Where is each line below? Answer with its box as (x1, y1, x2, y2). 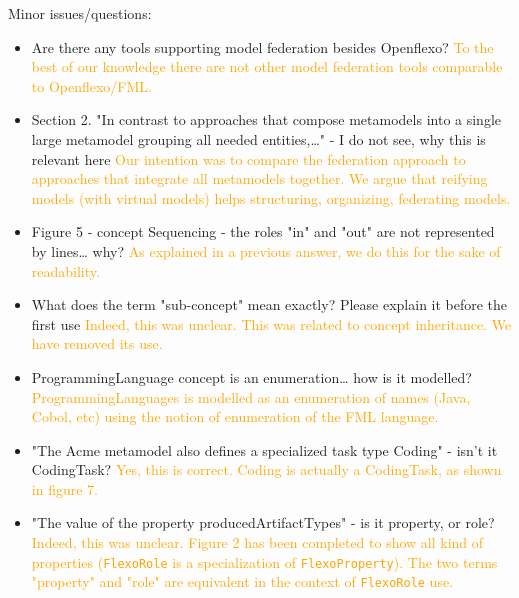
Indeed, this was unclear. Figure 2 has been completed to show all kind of (31, 532, 484, 553)
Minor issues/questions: (8, 3, 152, 23)
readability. (31, 260, 100, 281)
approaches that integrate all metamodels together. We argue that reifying (31, 168, 488, 189)
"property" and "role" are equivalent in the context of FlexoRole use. (31, 571, 454, 592)
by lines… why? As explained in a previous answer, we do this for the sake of (31, 240, 501, 261)
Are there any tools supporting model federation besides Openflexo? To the (31, 36, 494, 57)
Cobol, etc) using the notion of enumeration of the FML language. (31, 406, 439, 427)
